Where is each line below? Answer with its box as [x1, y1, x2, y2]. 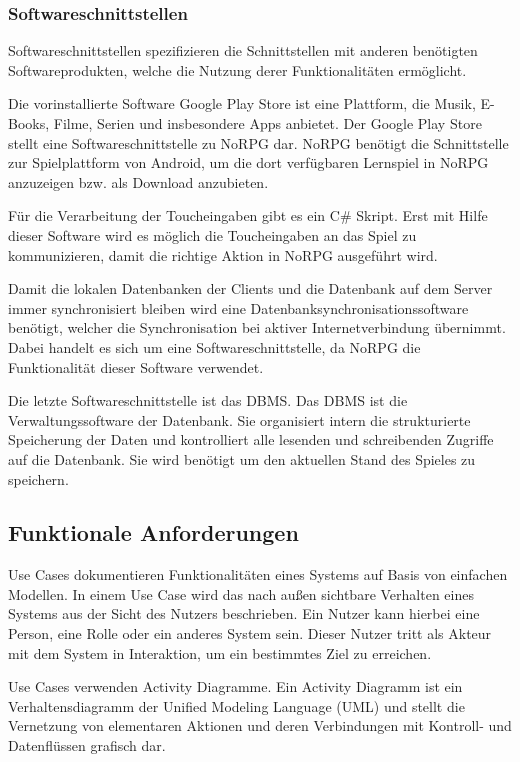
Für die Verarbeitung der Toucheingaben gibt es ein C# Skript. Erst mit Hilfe [8, 205, 488, 226]
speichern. [8, 468, 69, 489]
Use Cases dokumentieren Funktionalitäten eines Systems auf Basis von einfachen [8, 564, 508, 585]
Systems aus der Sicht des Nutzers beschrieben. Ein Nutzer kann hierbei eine [8, 603, 480, 624]
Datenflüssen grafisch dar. [8, 735, 166, 756]
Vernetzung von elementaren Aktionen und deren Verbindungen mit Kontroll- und [8, 715, 512, 736]
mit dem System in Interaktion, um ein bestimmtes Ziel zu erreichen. [8, 642, 432, 663]
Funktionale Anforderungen [8, 517, 299, 548]
